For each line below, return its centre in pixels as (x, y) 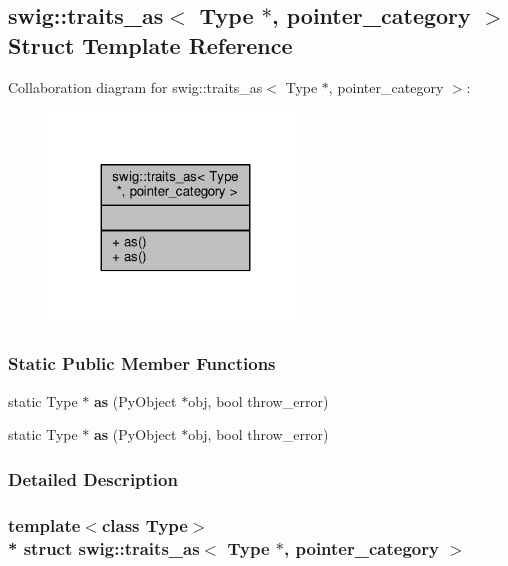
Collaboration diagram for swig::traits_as (135, 86)
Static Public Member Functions (142, 363)
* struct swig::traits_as (104, 547)
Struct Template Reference (150, 44)
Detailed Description (93, 478)
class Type (144, 524)
